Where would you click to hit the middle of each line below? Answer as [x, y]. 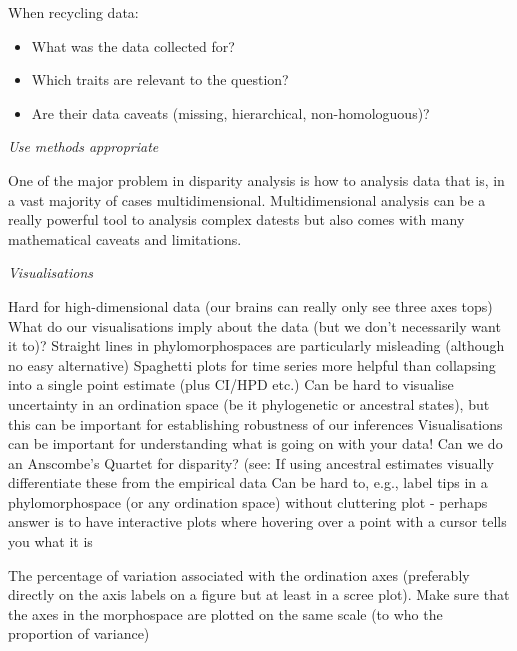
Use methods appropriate [83, 146]
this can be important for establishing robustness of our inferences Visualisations [255, 423]
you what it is [50, 541]
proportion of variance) [79, 633]
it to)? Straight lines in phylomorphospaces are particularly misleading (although [256, 345]
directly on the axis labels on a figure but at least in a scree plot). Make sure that [259, 594]
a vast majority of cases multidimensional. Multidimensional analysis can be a [247, 199]
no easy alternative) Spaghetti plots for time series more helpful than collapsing [252, 364]
